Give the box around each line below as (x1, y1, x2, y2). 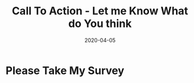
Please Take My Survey (5, 64, 125, 77)
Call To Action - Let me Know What (11, 4, 189, 18)
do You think (68, 17, 132, 30)
